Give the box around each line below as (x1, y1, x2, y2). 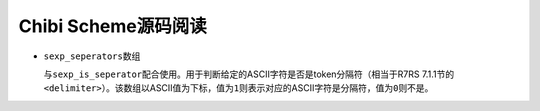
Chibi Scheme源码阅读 (18, 15, 207, 37)
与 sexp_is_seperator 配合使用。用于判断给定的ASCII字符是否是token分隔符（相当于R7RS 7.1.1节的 (43, 68, 455, 80)
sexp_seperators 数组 (43, 50, 141, 62)
